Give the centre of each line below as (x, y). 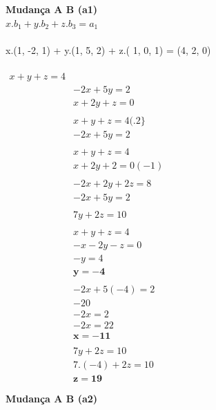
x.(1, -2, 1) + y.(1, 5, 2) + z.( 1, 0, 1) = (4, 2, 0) (108, 49)
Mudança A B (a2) (52, 399)
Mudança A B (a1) (52, 9)
